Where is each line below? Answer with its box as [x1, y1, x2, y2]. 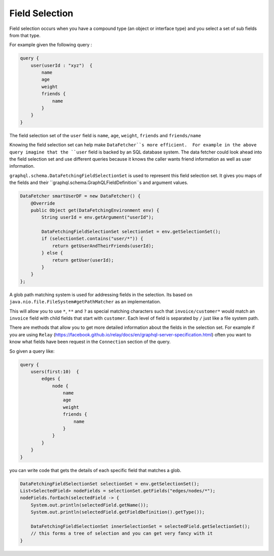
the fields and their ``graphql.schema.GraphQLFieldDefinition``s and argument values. [9, 179, 189, 186]
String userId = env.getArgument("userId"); [41, 214, 154, 221]
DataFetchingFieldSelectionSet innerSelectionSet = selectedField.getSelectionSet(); [30, 523, 251, 529]
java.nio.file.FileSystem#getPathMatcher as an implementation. [9, 299, 161, 305]
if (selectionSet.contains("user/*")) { [41, 236, 144, 241]
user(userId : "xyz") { [30, 63, 93, 68]
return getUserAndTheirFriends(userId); [52, 243, 154, 249]
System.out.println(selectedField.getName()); [30, 502, 149, 508]
